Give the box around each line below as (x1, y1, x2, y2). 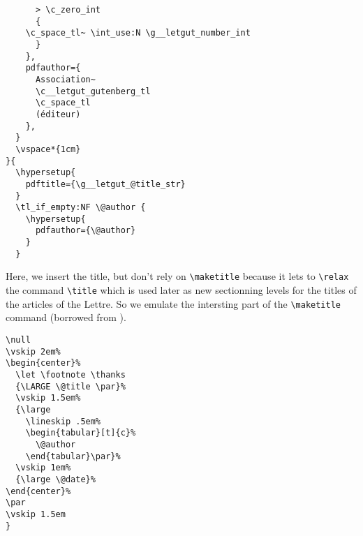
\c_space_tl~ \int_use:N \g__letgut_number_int (25, 28, 251, 38)
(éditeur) (35, 109, 81, 119)
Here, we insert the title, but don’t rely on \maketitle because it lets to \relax (6, 269, 349, 283)
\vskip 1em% (15, 463, 71, 473)
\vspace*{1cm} (15, 144, 81, 154)
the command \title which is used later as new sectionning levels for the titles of (6, 283, 357, 297)
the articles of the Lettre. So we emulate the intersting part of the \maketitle (6, 296, 341, 311)
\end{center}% (6, 486, 71, 496)
